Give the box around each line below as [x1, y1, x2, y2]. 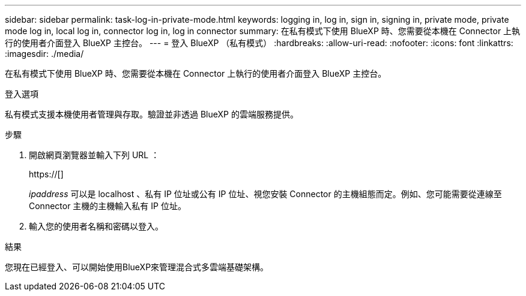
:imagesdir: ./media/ [5, 49, 84, 59]
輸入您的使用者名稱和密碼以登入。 [29, 221, 163, 231]
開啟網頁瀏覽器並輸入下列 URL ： [29, 150, 160, 160]
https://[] [29, 169, 64, 179]
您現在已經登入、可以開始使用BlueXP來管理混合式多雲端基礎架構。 [5, 262, 269, 272]
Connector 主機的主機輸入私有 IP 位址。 [29, 201, 186, 211]
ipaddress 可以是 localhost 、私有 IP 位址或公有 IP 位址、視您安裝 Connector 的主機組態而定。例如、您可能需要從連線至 [29, 189, 502, 199]
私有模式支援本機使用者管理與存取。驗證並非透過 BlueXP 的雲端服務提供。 [5, 109, 298, 119]
